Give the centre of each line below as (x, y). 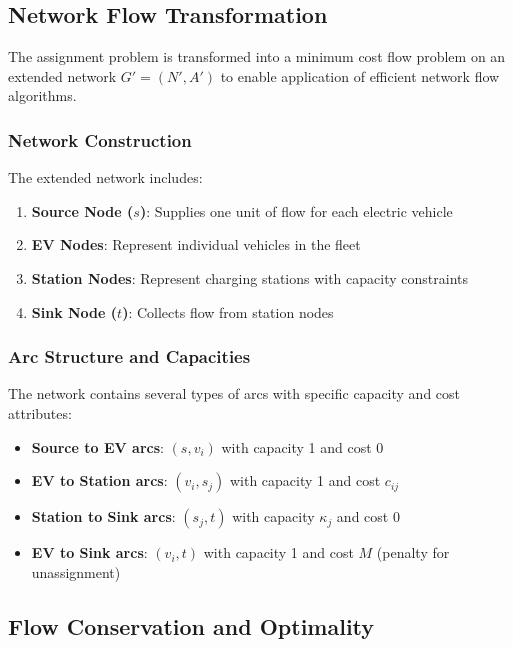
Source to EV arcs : (97, 446)
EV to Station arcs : (99, 480)
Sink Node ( (74, 311)
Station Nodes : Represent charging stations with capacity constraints (249, 277)
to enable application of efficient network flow (360, 75)
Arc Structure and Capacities (129, 356)
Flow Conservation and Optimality (191, 625)
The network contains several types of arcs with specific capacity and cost (234, 393)
